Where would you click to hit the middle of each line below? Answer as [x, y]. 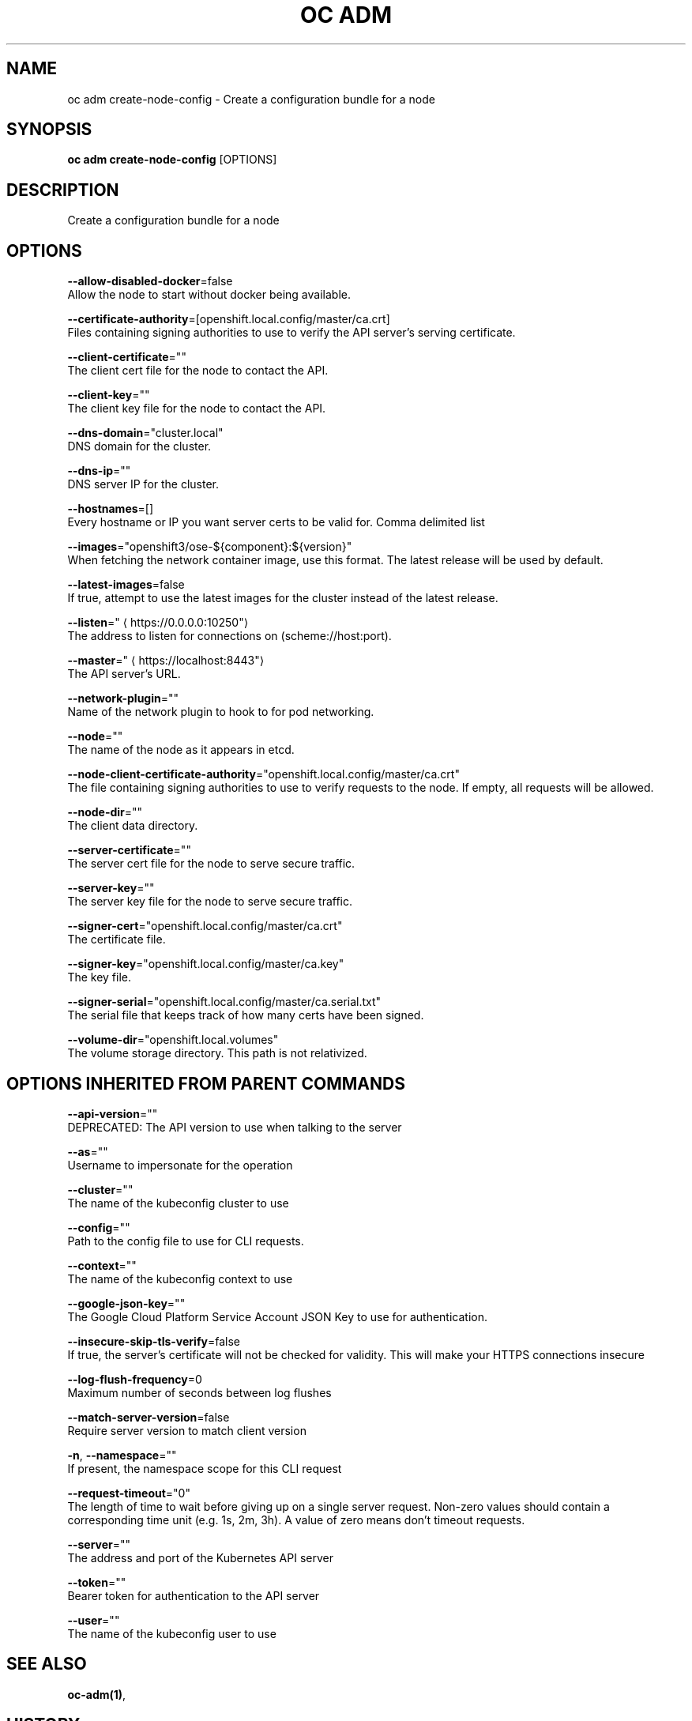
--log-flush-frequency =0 [135, 1379]
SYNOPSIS [49, 130]
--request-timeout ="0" [129, 1493]
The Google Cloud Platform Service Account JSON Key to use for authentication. [278, 1316]
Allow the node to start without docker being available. [209, 295]
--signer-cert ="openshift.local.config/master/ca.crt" [205, 926]
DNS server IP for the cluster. [143, 484]
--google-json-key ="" [126, 1303]
